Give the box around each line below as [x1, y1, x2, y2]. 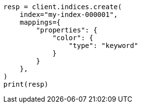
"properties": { [36, 26, 97, 34]
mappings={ [19, 18, 61, 26]
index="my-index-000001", [19, 11, 118, 18]
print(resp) [3, 80, 48, 88]
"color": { [52, 34, 94, 42]
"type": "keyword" [68, 42, 139, 49]
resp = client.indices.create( [3, 3, 122, 11]
